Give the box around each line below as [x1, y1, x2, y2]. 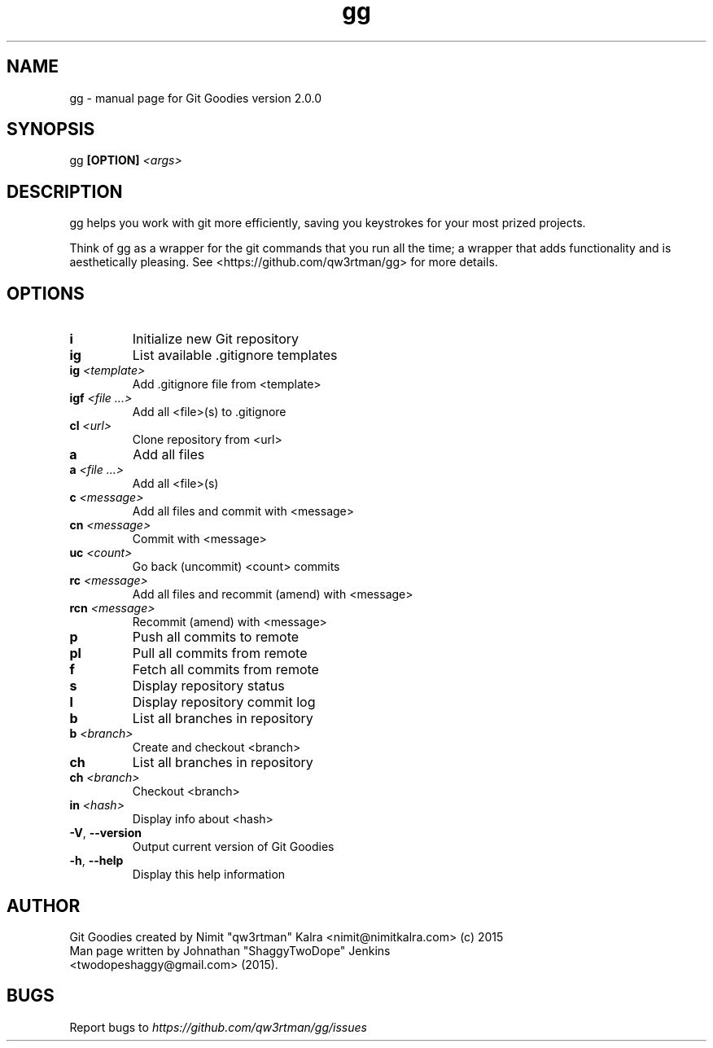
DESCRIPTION [7, 181, 123, 202]
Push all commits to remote [132, 629, 300, 646]
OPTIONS [7, 283, 85, 304]
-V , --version [69, 826, 142, 840]
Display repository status [132, 677, 285, 695]
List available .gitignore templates [132, 347, 338, 364]
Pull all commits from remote [132, 645, 308, 662]
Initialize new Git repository [132, 331, 300, 348]
